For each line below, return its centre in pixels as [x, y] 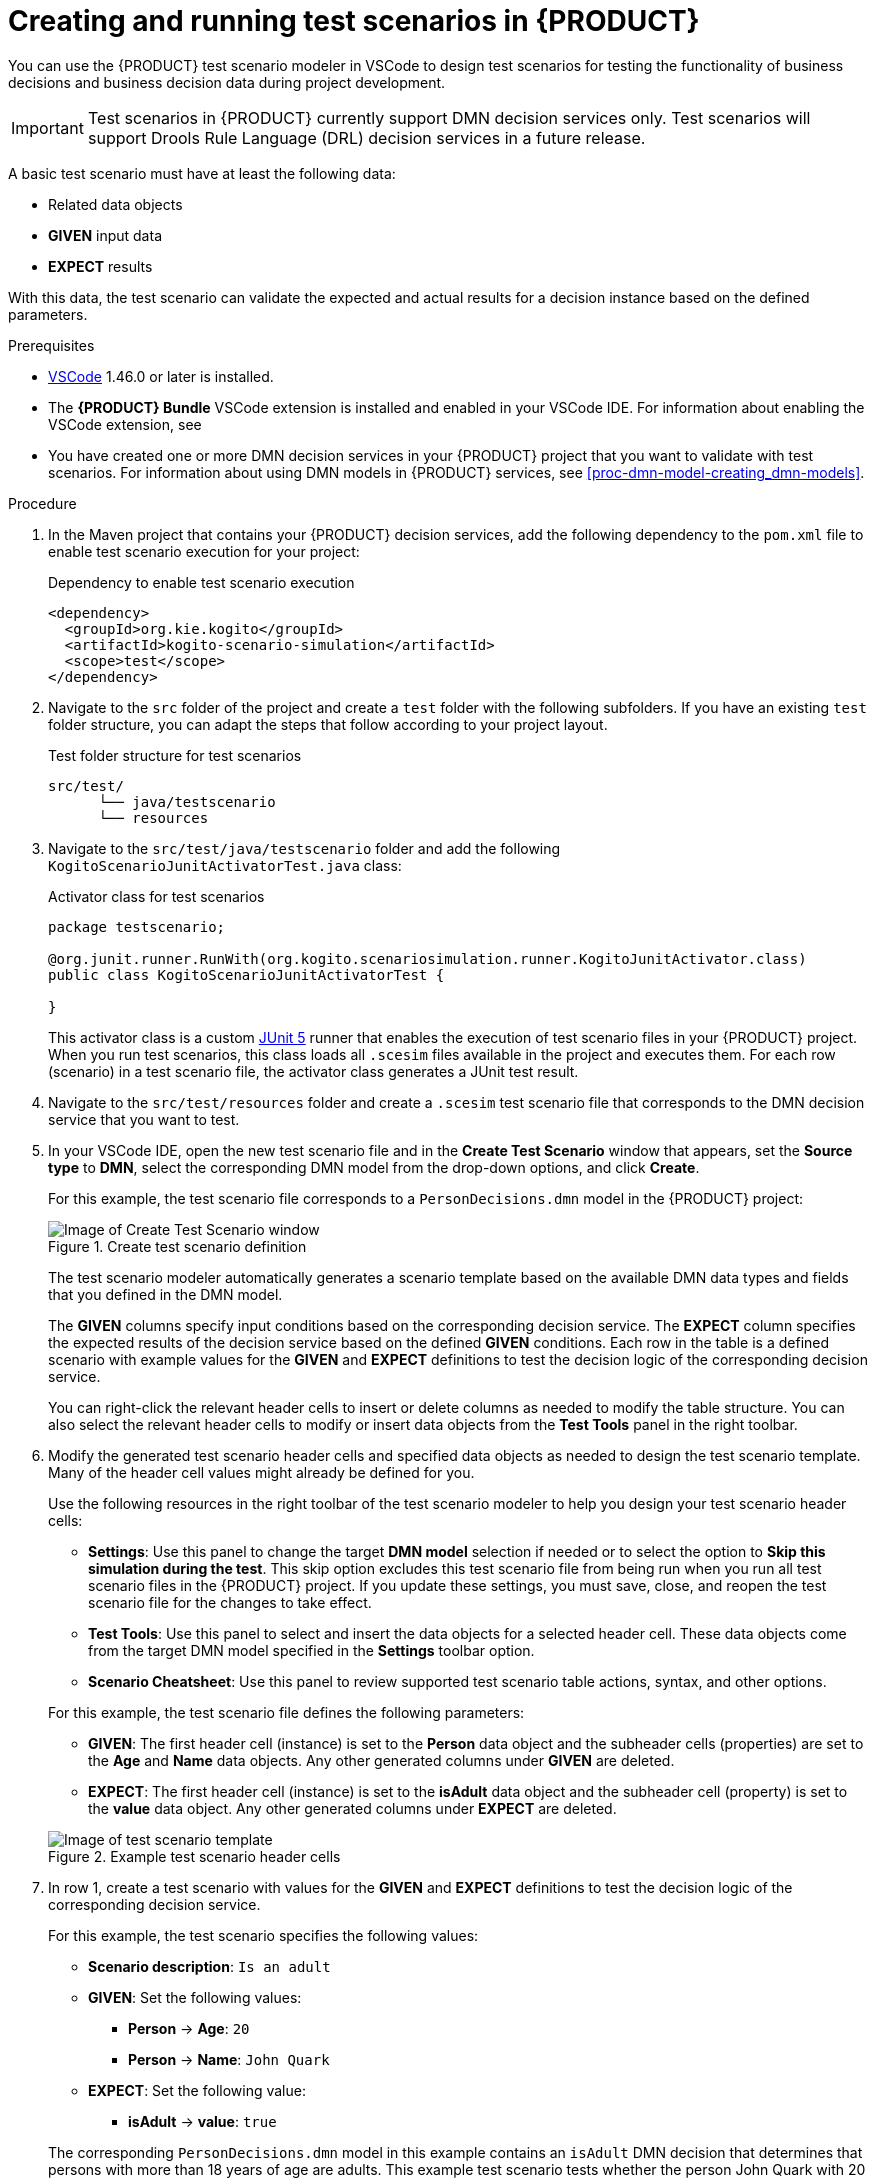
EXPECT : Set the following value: [197, 2090]
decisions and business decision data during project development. [227, 82]
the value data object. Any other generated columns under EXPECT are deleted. [352, 1808]
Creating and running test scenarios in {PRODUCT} [354, 21]
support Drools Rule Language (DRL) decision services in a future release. [366, 137]
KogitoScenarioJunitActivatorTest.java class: [225, 865]
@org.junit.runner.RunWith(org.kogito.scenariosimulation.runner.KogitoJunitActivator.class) [427, 958]
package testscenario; [137, 926]
